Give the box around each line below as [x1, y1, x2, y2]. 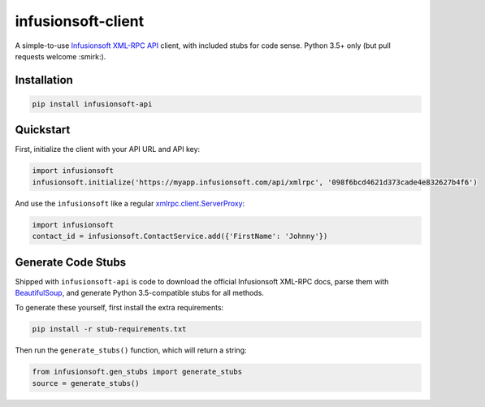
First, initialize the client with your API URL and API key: [15, 145, 201, 154]
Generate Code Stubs [15, 255, 126, 269]
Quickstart [15, 123, 71, 137]
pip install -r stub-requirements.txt [32, 325, 187, 334]
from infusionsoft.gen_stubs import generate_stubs [32, 367, 243, 377]
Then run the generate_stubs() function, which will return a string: [15, 345, 247, 355]
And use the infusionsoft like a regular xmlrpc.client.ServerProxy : [15, 198, 245, 208]
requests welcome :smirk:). [15, 51, 106, 61]
